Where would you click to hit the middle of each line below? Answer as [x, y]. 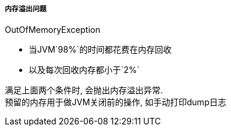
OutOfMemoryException [53, 30]
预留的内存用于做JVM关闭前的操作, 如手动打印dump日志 [115, 102]
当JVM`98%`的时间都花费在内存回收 [100, 50]
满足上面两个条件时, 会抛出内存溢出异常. [84, 90]
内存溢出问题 [26, 9]
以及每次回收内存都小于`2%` [84, 70]
